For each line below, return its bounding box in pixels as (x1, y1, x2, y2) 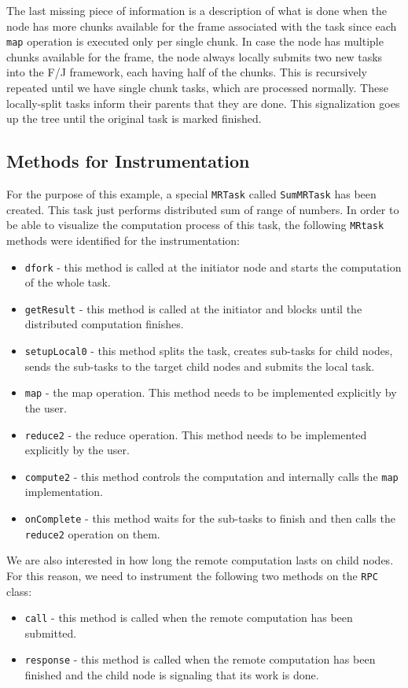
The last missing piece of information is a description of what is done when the (6, 2, 387, 18)
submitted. (24, 624, 77, 641)
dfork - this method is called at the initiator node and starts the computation (24, 258, 402, 275)
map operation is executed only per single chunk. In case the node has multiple (6, 33, 384, 50)
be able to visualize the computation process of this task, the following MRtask (6, 216, 384, 233)
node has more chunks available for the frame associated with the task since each (6, 17, 397, 34)
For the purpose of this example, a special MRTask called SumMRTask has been (6, 186, 377, 202)
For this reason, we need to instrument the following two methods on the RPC (6, 567, 378, 583)
